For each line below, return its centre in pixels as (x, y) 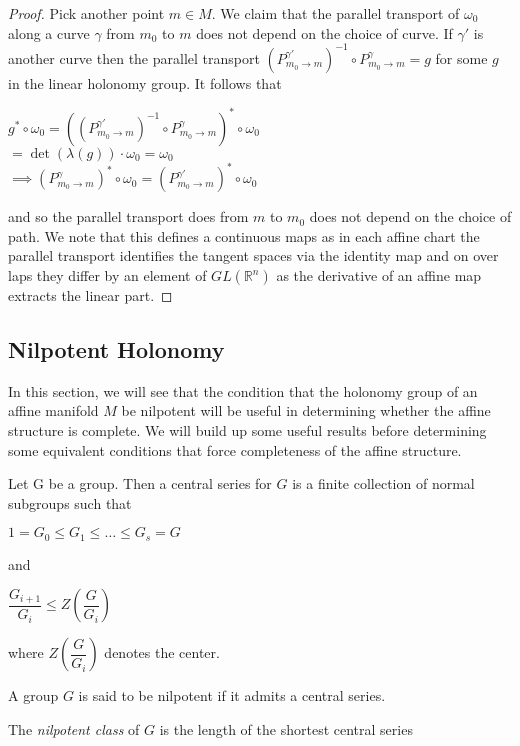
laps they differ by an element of (107, 275)
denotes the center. (162, 652)
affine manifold (53, 410)
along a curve (49, 32)
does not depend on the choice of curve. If (324, 32)
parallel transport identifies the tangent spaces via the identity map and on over (253, 255)
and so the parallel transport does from (128, 216)
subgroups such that (70, 502)
